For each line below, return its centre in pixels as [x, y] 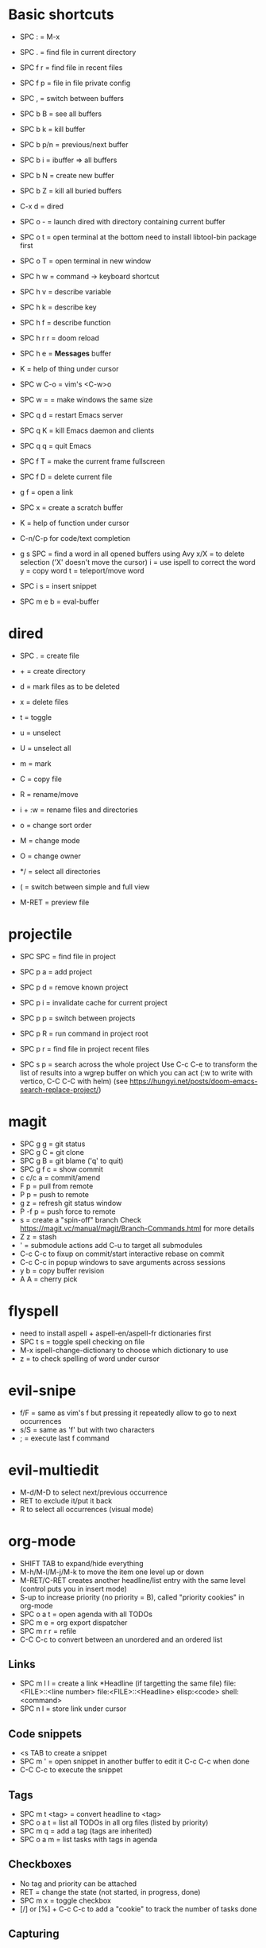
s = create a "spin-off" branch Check [80, 1219]
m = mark [35, 763]
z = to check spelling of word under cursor [90, 1359]
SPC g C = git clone [52, 1152]
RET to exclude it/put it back [66, 1500]
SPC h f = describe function [65, 322]
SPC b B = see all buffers [61, 114]
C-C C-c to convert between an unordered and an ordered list [121, 1639]
